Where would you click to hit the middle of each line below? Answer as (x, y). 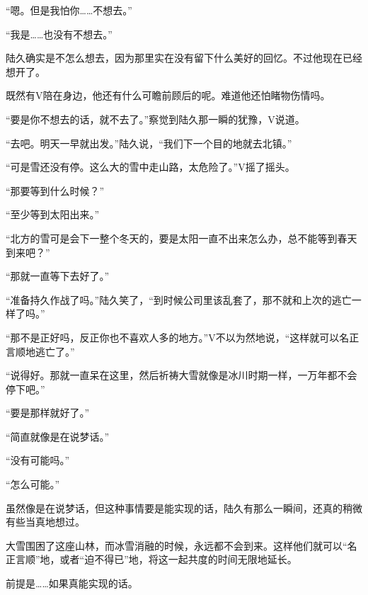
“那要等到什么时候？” (55, 190)
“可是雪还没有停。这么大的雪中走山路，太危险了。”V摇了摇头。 (150, 167)
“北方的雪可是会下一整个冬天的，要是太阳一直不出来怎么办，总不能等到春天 (182, 238)
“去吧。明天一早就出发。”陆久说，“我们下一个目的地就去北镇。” (149, 143)
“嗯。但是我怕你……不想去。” (69, 10)
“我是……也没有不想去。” (59, 34)
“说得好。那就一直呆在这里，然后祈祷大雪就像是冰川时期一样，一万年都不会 (182, 375)
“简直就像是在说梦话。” (58, 436)
